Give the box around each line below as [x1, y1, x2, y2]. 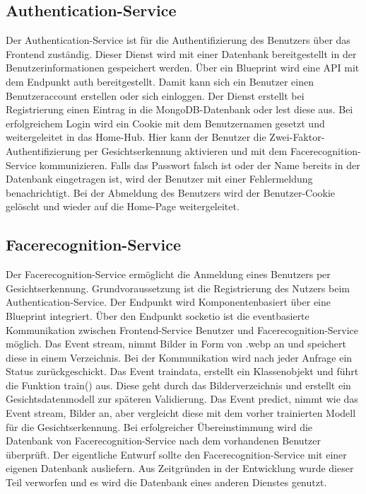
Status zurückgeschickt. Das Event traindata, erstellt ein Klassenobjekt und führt [6, 364, 359, 379]
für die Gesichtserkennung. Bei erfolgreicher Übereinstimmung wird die [6, 419, 313, 434]
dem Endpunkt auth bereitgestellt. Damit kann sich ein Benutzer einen [6, 74, 314, 88]
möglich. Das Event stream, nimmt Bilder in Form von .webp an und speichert [6, 336, 346, 351]
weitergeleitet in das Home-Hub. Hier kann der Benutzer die [6, 130, 266, 144]
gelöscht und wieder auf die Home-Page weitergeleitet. [6, 199, 240, 214]
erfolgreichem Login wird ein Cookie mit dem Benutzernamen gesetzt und [6, 115, 325, 130]
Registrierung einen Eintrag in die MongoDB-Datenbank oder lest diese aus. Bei [6, 102, 353, 117]
